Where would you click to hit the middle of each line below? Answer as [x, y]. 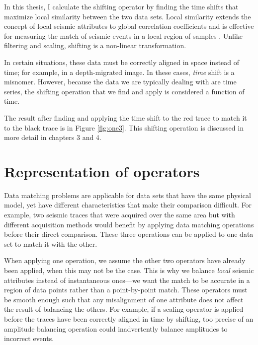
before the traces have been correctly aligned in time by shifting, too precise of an [129, 318]
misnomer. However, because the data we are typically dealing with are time [120, 82]
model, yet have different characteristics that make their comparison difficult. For [128, 205]
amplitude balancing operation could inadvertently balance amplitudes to [116, 328]
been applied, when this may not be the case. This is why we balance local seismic [129, 270]
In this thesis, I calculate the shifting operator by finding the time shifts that [121, 6]
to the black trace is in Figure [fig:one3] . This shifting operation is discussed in [124, 127]
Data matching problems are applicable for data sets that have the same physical [128, 195]
